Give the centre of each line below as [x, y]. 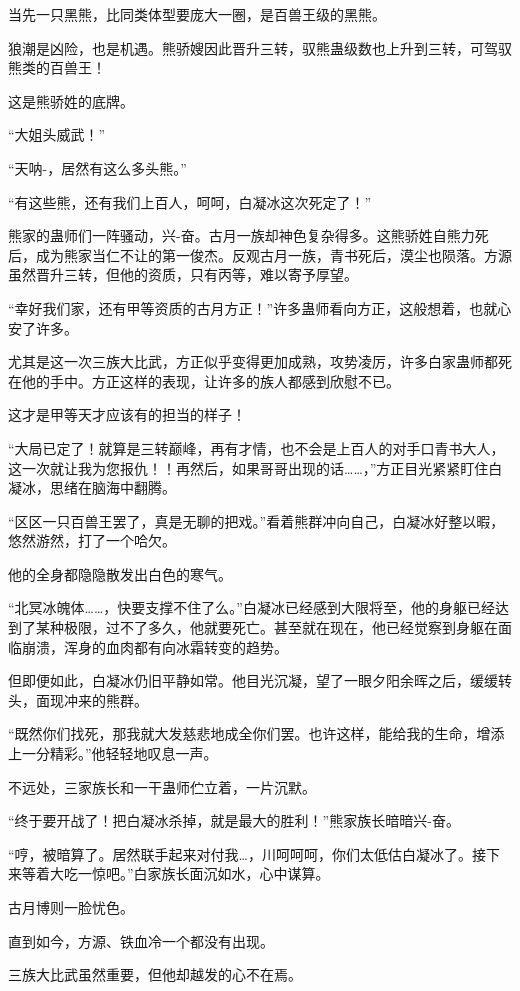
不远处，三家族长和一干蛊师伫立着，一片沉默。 [162, 786]
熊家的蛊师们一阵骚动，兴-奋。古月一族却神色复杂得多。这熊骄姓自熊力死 [248, 235]
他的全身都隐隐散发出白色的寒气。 [120, 573]
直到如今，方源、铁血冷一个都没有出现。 [141, 940]
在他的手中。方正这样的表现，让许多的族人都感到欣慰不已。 [204, 380]
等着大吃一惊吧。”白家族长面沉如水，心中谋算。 [175, 873]
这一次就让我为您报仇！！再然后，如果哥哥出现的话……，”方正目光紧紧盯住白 [255, 467]
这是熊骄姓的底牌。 [71, 100]
